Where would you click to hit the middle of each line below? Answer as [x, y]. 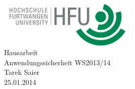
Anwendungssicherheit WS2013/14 [57, 62]
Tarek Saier [22, 72]
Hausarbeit [21, 52]
